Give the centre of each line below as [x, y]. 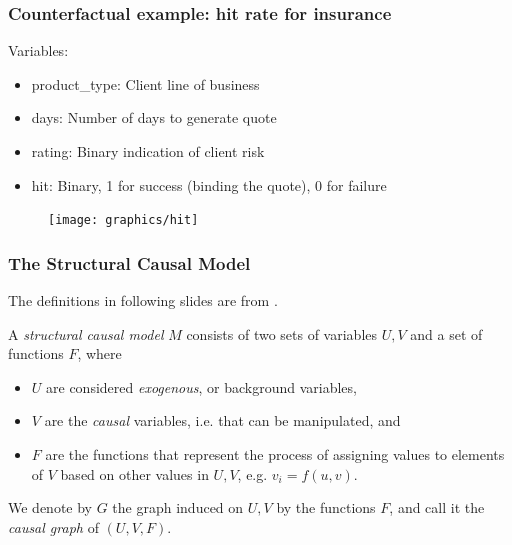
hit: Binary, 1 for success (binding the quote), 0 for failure [209, 184]
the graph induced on [178, 507]
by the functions [326, 507]
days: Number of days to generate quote [154, 117]
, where [99, 353]
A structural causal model [86, 333]
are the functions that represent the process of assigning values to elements [275, 454]
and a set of [446, 333]
